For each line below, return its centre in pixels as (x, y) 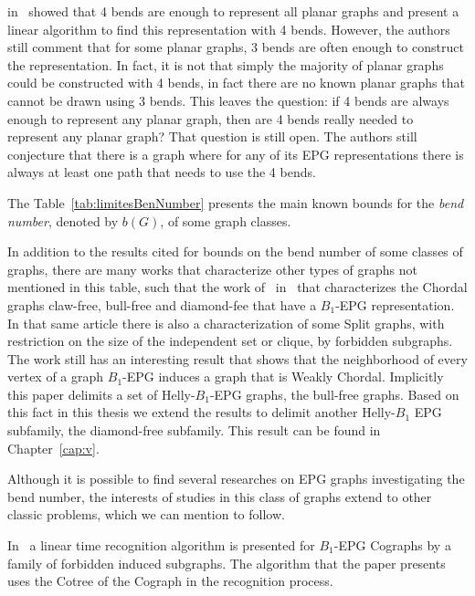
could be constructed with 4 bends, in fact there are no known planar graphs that (236, 83)
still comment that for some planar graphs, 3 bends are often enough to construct (236, 47)
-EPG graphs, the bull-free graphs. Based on (334, 394)
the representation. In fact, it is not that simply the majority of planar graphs (226, 64)
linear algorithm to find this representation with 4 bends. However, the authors (229, 29)
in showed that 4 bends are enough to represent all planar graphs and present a (233, 11)
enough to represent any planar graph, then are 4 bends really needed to (211, 118)
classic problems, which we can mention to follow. (146, 514)
